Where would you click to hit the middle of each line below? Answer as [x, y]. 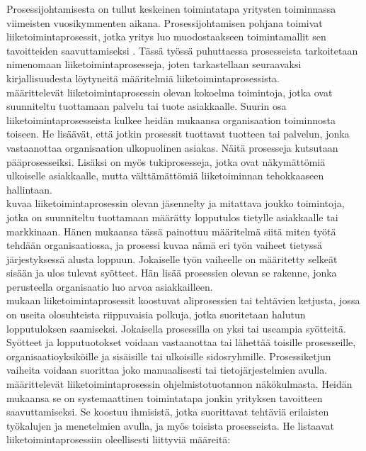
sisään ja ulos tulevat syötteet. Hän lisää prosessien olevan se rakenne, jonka [172, 273]
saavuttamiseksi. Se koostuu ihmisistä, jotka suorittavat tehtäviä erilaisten [168, 412]
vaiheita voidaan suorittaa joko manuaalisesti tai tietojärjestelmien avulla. [167, 370]
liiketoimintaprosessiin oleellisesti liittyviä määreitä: [119, 439]
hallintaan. [29, 189]
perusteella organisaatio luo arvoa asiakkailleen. [110, 286]
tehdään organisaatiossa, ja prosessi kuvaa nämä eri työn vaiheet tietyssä [164, 245]
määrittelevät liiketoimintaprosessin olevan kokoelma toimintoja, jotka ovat [170, 92]
